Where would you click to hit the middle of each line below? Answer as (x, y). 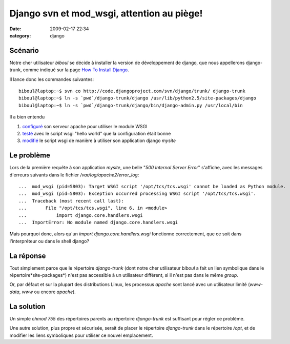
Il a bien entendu (27, 117)
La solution (27, 306)
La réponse (28, 256)
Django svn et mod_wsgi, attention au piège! (106, 13)
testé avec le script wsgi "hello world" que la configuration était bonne (97, 133)
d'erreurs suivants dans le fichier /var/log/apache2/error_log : (74, 175)
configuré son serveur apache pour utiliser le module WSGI (85, 126)
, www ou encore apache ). (48, 292)
